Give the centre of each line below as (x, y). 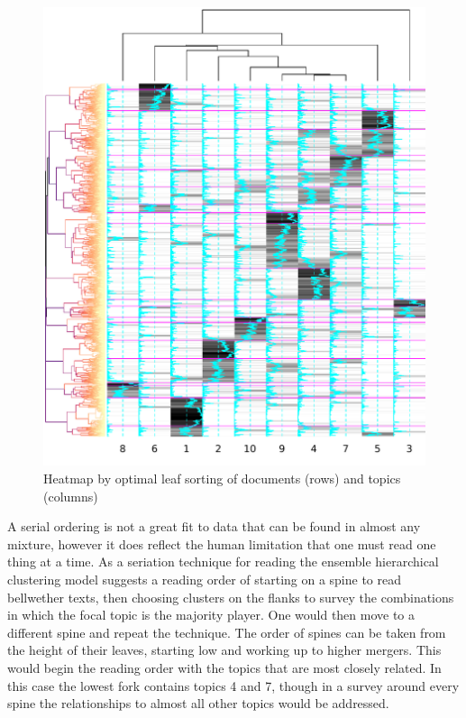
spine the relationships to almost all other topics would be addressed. (198, 703)
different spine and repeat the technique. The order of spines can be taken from (227, 632)
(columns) (71, 496)
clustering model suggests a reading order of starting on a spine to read (205, 579)
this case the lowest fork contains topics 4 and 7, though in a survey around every (233, 685)
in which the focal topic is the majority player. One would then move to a (211, 615)
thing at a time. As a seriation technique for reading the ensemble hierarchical (223, 562)
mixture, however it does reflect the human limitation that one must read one (222, 543)
